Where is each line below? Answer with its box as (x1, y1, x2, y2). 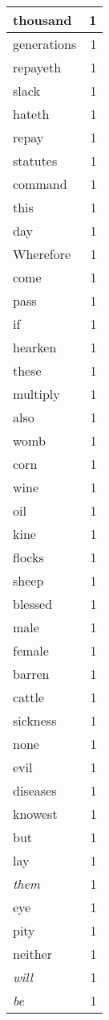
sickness (13, 711, 57, 730)
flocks (13, 548, 44, 566)
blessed (13, 594, 53, 613)
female (13, 641, 49, 660)
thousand (13, 10, 72, 29)
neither (13, 944, 52, 963)
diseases (13, 781, 57, 800)
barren (13, 664, 50, 683)
